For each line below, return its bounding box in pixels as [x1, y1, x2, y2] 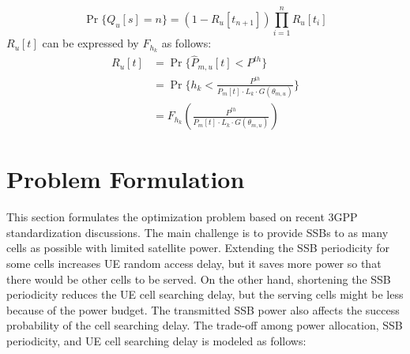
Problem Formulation [6, 163, 245, 195]
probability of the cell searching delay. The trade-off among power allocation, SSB [6, 317, 403, 333]
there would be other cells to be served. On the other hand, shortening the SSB [6, 270, 391, 287]
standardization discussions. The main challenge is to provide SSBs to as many [6, 224, 389, 240]
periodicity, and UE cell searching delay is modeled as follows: [6, 333, 307, 349]
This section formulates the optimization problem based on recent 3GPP [6, 209, 358, 225]
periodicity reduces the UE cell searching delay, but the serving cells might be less [6, 286, 404, 303]
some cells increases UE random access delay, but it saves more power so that [6, 255, 382, 272]
